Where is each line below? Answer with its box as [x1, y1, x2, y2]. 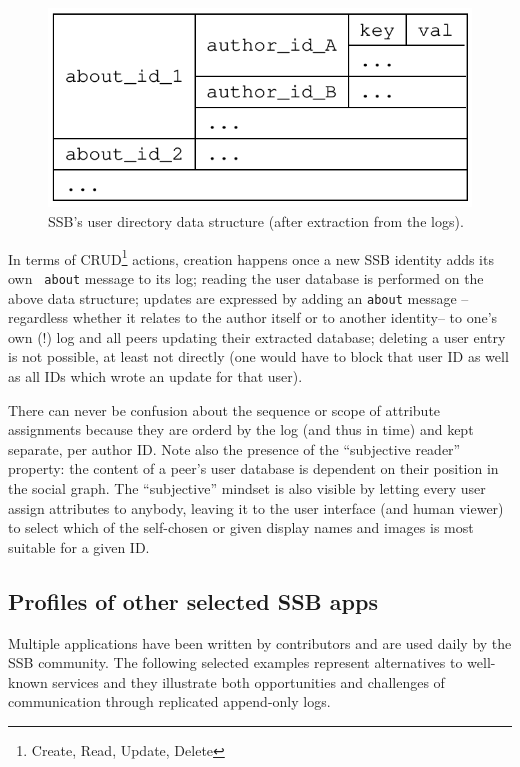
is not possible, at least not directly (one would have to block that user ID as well [8, 346, 509, 367]
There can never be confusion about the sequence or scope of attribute [8, 399, 441, 420]
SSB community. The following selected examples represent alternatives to [8, 652, 463, 673]
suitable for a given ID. [8, 536, 150, 557]
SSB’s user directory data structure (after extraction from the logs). [48, 211, 464, 232]
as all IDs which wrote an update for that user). [8, 365, 303, 386]
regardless [8, 307, 69, 328]
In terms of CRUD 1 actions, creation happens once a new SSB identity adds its [8, 245, 494, 269]
